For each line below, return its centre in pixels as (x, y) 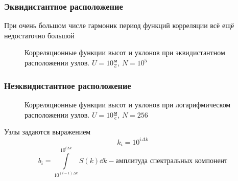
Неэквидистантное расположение (68, 85)
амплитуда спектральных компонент (172, 161)
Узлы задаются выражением (47, 132)
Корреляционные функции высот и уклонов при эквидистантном (125, 52)
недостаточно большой (39, 35)
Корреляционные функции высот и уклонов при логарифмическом (128, 105)
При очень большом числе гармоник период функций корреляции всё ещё (119, 25)
